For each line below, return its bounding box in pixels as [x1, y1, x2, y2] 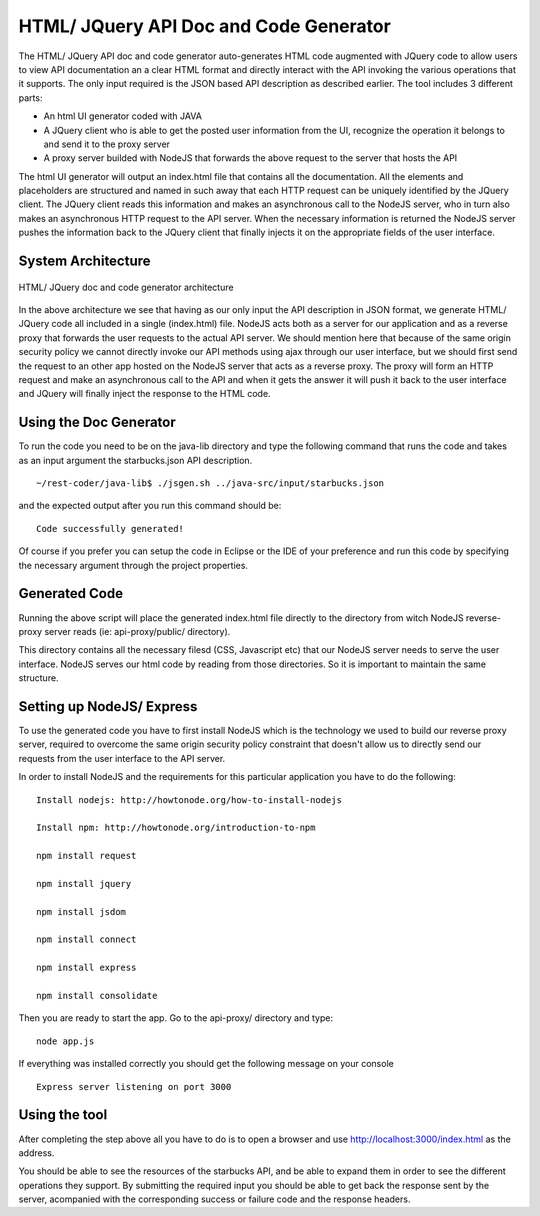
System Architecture [18, 253, 151, 270]
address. [18, 1146, 55, 1159]
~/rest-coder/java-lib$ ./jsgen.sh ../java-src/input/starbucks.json [36, 478, 385, 489]
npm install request [36, 850, 137, 862]
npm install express [36, 962, 137, 974]
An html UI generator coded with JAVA [43, 110, 202, 122]
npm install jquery [36, 878, 132, 889]
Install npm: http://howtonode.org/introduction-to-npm [36, 822, 316, 834]
